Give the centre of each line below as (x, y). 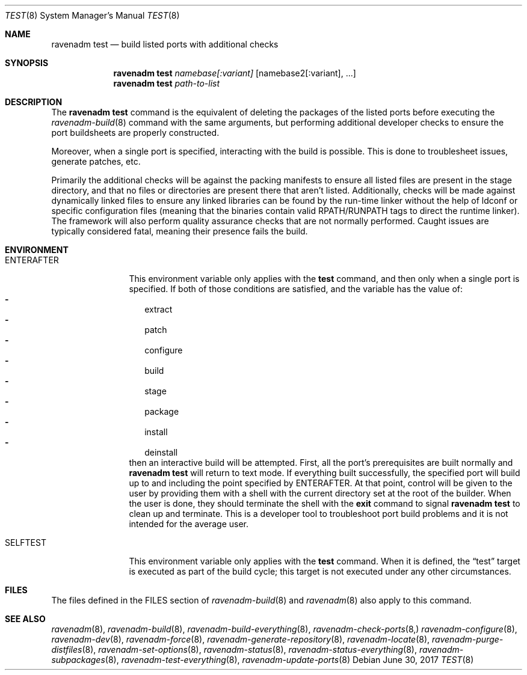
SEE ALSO (25, 619)
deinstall (161, 452)
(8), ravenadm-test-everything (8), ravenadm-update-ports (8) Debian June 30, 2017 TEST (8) (289, 660)
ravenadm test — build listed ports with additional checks (165, 44)
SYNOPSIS (27, 63)
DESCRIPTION (34, 102)
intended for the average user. (189, 524)
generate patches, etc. (96, 161)
